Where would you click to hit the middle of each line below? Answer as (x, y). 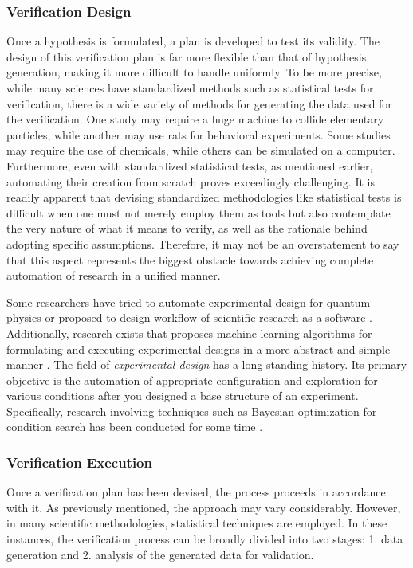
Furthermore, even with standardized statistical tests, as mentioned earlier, (190, 165)
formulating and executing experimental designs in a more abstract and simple (199, 349)
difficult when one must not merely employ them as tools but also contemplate (199, 212)
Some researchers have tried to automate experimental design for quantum (189, 302)
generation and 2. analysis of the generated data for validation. (160, 554)
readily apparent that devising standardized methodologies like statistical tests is (204, 197)
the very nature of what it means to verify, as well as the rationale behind (187, 228)
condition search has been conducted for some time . (135, 427)
